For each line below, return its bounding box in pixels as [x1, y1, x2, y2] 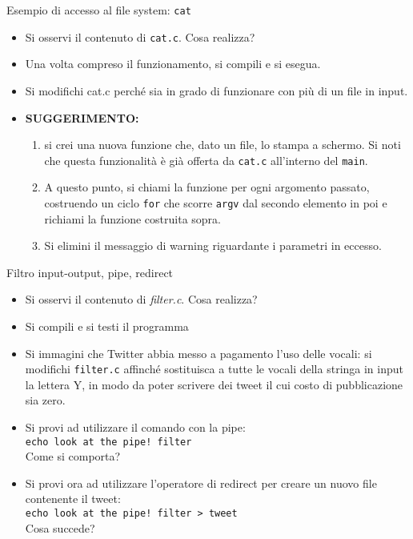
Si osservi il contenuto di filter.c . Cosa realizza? [25, 291, 258, 308]
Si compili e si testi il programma [25, 317, 189, 334]
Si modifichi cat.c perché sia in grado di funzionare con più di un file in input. [25, 82, 408, 99]
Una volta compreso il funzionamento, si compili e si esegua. [25, 55, 321, 72]
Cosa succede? [25, 519, 95, 536]
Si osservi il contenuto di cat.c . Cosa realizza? [25, 28, 255, 45]
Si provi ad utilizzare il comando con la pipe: [25, 419, 246, 435]
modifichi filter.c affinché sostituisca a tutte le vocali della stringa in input [25, 360, 403, 377]
